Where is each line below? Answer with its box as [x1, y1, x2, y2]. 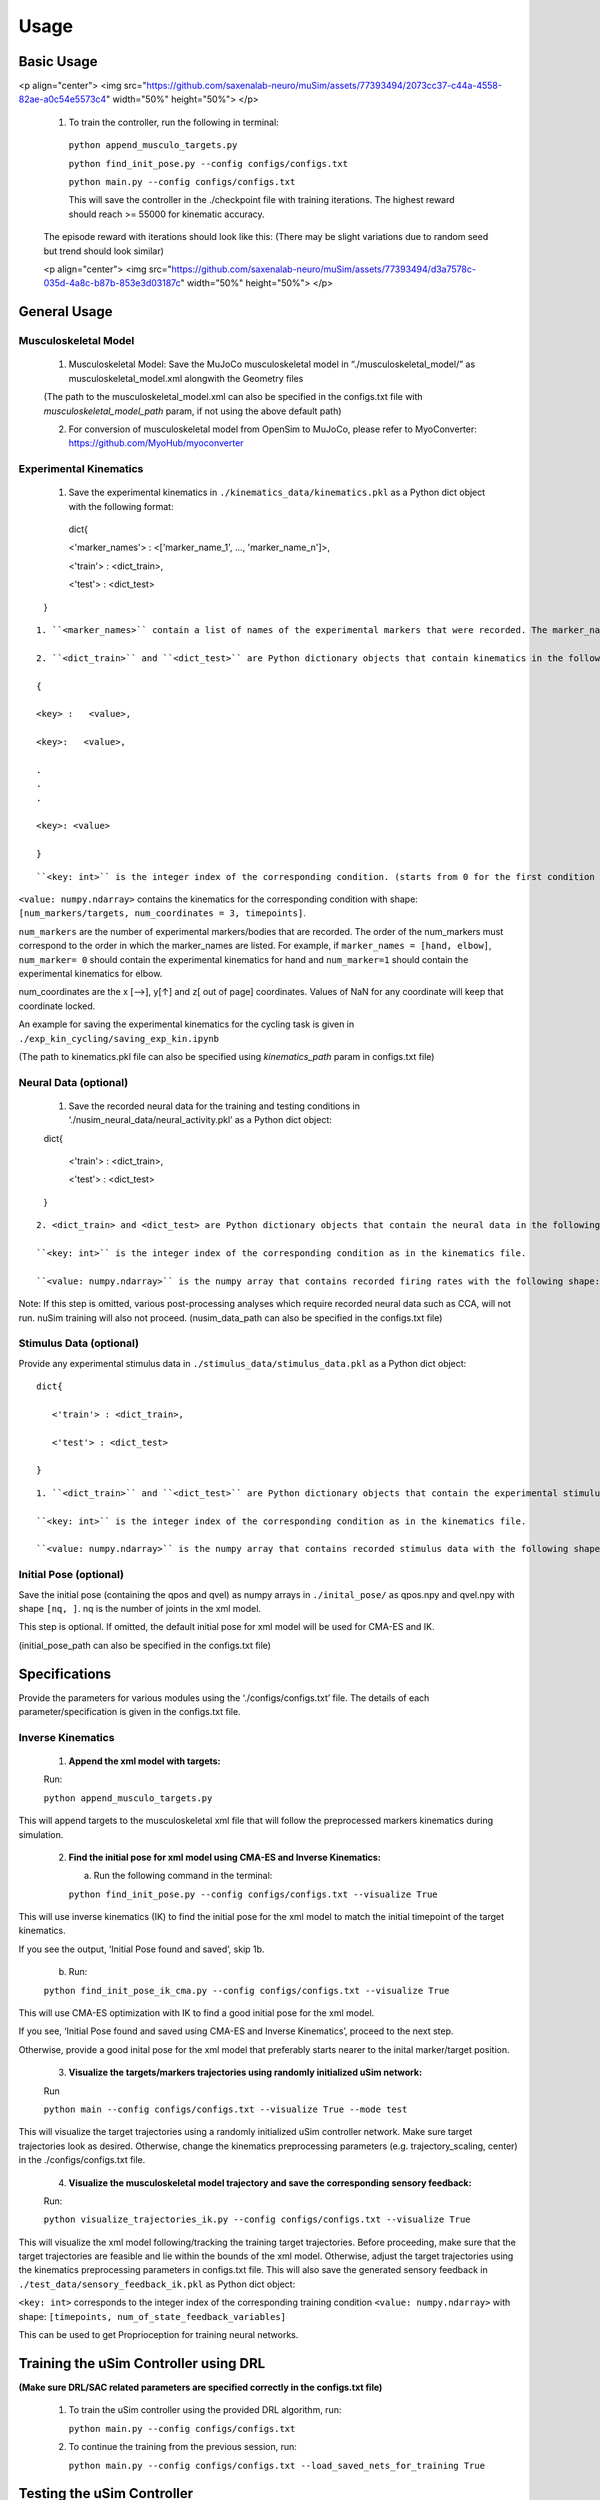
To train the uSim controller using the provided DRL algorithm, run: [68, 2404, 342, 2416]
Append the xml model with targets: [68, 1755, 221, 1767]
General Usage [18, 303, 114, 320]
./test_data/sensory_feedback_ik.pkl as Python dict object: [18, 2278, 296, 2290]
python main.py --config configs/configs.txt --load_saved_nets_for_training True [68, 2460, 485, 2471]
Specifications [18, 1665, 112, 1682]
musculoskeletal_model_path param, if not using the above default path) [43, 405, 342, 417]
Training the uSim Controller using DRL [18, 2355, 266, 2372]
